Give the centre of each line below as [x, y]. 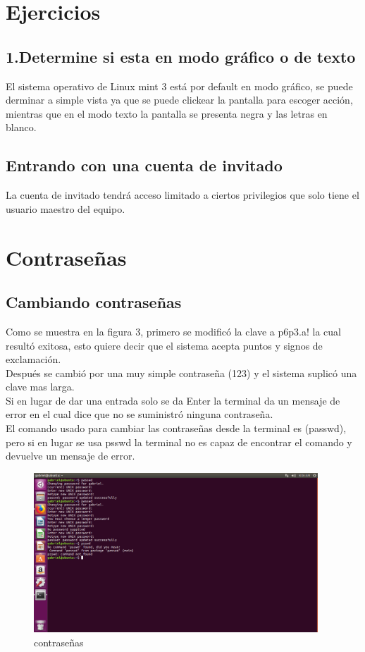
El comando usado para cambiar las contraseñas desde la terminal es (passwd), [176, 428]
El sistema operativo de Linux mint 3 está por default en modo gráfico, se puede [179, 86]
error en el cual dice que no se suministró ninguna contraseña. [140, 414]
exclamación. [33, 359]
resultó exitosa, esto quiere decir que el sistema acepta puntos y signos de [164, 345]
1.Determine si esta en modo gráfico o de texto [181, 56]
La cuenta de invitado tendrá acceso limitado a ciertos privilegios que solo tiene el [182, 195]
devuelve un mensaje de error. [70, 456]
